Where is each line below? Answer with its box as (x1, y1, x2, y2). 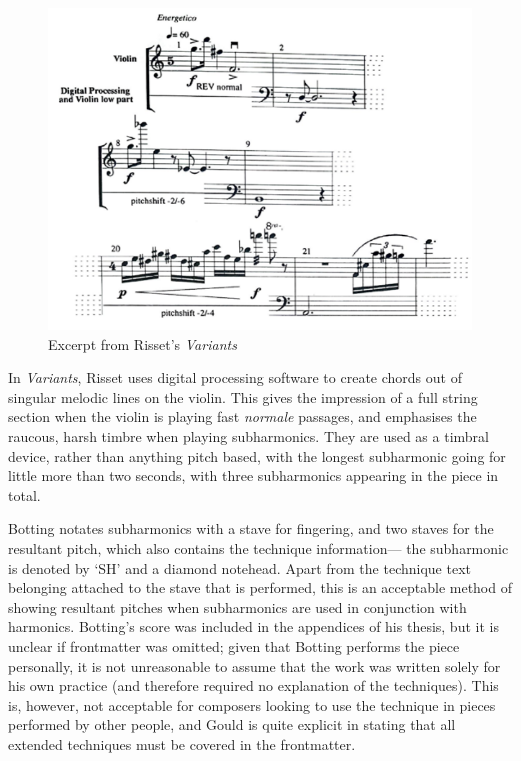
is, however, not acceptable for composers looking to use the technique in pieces (8, 694, 496, 715)
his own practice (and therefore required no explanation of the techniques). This (8, 675, 499, 696)
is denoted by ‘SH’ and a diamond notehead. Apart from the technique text (8, 557, 471, 578)
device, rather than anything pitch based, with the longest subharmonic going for (8, 445, 506, 466)
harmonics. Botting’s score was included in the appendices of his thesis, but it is (8, 616, 499, 637)
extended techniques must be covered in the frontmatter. (8, 733, 356, 754)
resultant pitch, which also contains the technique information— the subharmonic (8, 538, 509, 559)
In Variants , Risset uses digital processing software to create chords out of (8, 367, 462, 388)
